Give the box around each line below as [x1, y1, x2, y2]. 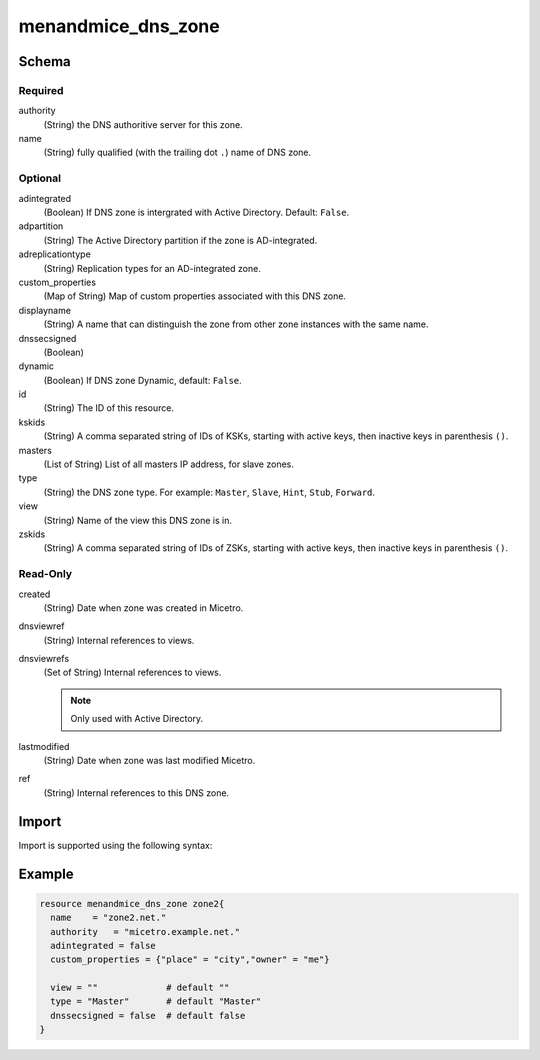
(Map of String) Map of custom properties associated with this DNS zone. [43, 290, 347, 302]
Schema [18, 53, 72, 70]
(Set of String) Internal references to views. [43, 666, 222, 679]
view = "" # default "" [50, 982, 230, 994]
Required [18, 83, 64, 97]
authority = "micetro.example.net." [50, 926, 240, 937]
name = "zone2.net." [50, 912, 167, 924]
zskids [18, 528, 46, 540]
